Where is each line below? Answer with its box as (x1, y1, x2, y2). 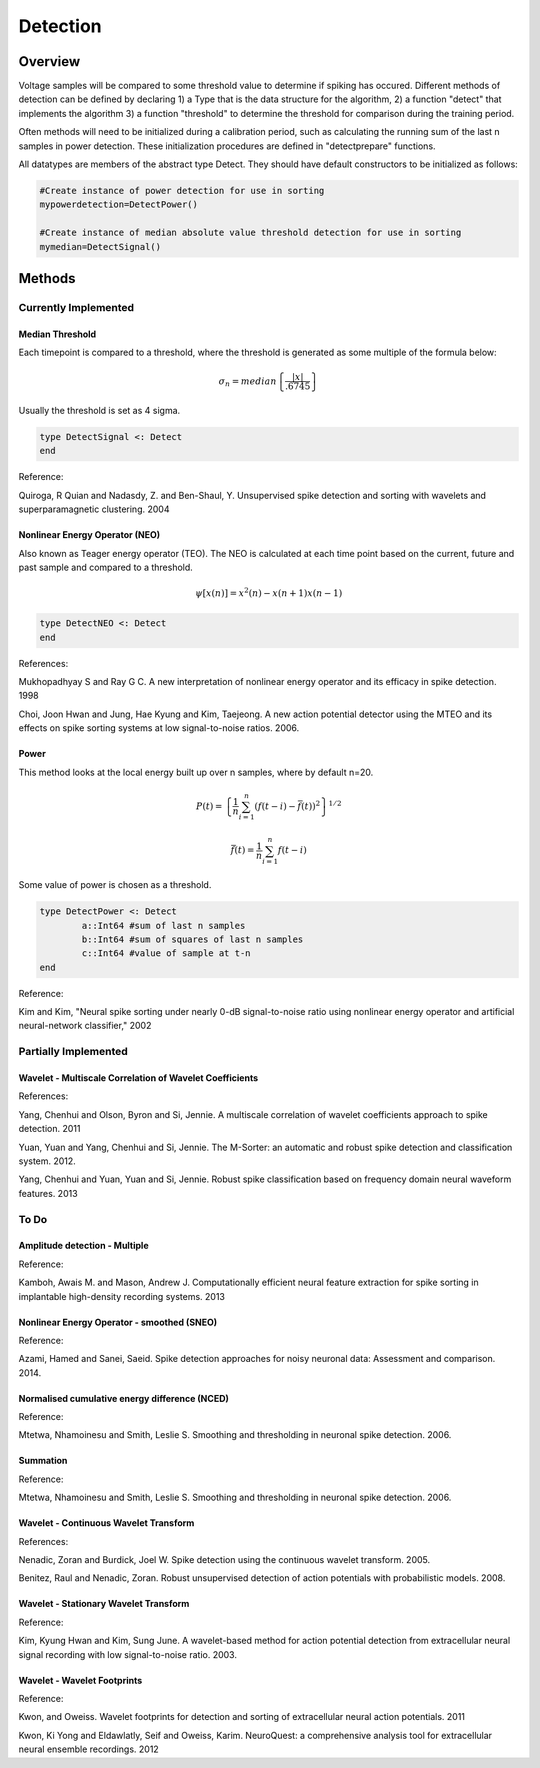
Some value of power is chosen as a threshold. (18, 879, 212, 891)
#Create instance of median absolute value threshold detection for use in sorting (39, 227, 462, 239)
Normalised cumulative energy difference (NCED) (18, 1392, 230, 1404)
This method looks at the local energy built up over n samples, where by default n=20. (18, 766, 374, 778)
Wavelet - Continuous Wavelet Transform (18, 1517, 195, 1529)
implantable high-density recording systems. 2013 (18, 1290, 225, 1302)
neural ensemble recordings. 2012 (18, 1743, 159, 1755)
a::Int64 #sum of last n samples (81, 920, 246, 931)
